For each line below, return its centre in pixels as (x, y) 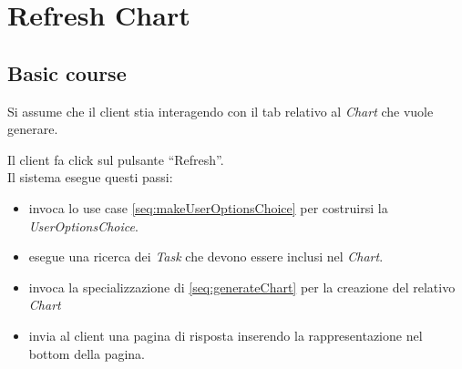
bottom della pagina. (87, 353)
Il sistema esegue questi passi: (90, 177)
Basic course (67, 72)
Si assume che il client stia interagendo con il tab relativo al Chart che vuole (221, 111)
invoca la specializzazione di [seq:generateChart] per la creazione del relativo (242, 287)
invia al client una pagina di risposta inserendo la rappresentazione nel (226, 335)
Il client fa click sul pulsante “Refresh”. (116, 159)
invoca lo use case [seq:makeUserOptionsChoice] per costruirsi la (208, 207)
